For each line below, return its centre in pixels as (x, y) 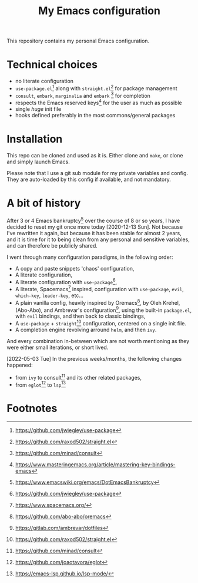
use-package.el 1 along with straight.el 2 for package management (96, 88)
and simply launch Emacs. (38, 162)
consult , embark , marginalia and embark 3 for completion (83, 95)
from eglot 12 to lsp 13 (41, 384)
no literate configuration (44, 81)
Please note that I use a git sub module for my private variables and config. (98, 173)
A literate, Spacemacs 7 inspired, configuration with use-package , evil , (99, 289)
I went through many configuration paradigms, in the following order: (90, 257)
